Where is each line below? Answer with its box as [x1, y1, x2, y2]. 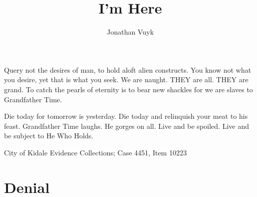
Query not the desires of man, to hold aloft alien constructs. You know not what [4, 64, 251, 75]
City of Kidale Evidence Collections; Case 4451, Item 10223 [4, 147, 187, 157]
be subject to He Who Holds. [4, 130, 94, 141]
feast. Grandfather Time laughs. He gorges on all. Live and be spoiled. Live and [4, 120, 249, 131]
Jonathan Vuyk [107, 27, 154, 37]
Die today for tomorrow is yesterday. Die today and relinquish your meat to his [4, 111, 248, 121]
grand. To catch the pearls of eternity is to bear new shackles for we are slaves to [4, 84, 253, 94]
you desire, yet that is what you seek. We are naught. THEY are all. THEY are [4, 74, 248, 85]
